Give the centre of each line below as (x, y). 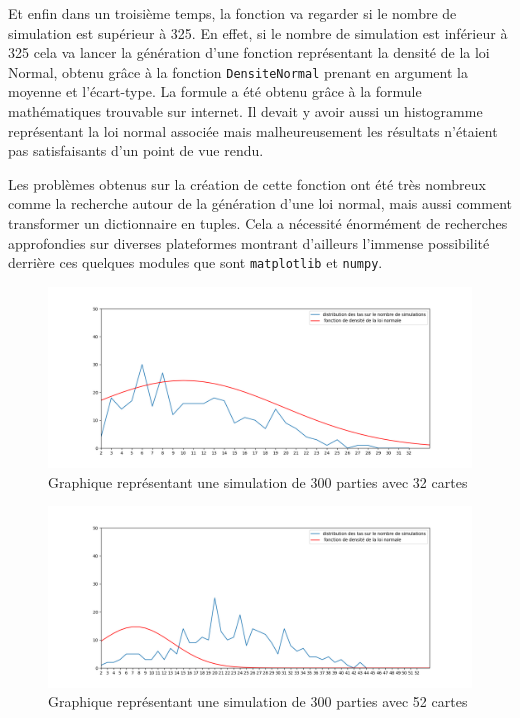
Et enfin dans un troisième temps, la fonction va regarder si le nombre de (232, 13)
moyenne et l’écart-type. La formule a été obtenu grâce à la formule (215, 91)
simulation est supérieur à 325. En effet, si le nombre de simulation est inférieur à (258, 32)
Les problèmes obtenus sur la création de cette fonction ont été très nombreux (247, 183)
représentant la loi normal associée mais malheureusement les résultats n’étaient (253, 130)
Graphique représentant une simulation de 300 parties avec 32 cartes (258, 481)
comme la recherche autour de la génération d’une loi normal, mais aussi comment (260, 203)
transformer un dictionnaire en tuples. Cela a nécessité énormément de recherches (258, 223)
